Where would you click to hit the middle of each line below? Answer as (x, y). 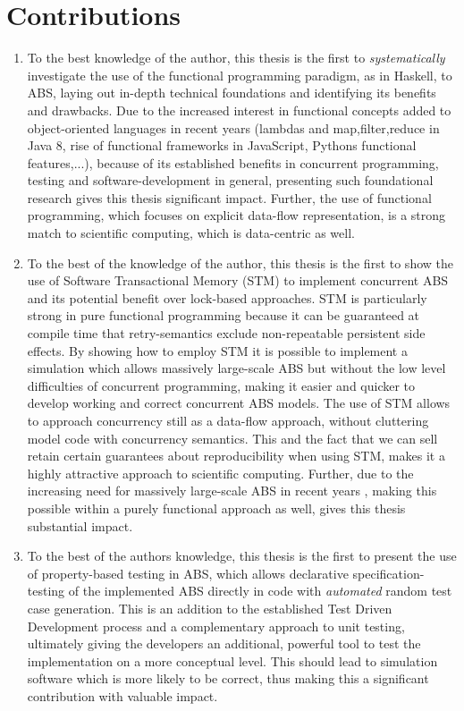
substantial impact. (80, 525)
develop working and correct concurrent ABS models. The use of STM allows (239, 403)
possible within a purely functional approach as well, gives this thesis (216, 508)
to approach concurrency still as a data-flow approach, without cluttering (228, 420)
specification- (388, 573)
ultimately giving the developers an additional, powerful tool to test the (224, 643)
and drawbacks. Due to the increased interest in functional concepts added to (239, 110)
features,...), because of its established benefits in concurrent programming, (233, 162)
